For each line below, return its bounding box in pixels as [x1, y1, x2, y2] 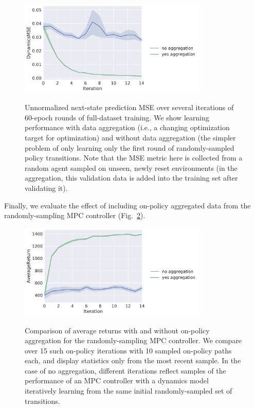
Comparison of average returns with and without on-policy [25, 325, 210, 335]
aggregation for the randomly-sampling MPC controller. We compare [25, 335, 242, 346]
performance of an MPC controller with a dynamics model [25, 375, 209, 386]
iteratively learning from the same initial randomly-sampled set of [25, 385, 232, 396]
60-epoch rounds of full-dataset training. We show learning [25, 112, 209, 122]
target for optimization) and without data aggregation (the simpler [25, 132, 236, 143]
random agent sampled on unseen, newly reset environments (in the [25, 162, 238, 173]
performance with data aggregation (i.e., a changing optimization [25, 122, 230, 133]
